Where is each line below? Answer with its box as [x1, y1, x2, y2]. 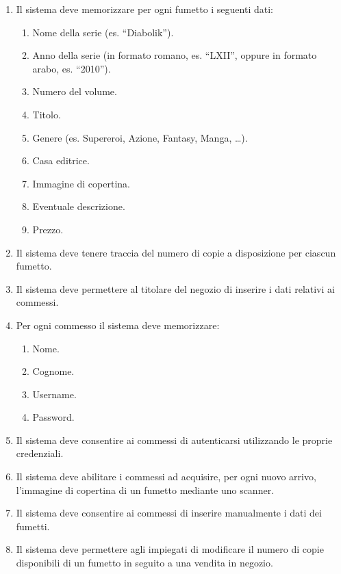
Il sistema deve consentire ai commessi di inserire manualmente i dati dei [16, 506, 322, 520]
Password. [32, 410, 75, 424]
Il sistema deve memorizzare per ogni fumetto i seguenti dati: [16, 2, 273, 16]
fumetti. [16, 519, 50, 533]
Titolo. [32, 107, 61, 121]
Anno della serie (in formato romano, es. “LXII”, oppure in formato [32, 48, 317, 62]
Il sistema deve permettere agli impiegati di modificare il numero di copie [16, 542, 324, 556]
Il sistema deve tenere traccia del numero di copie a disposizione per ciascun [16, 245, 336, 259]
